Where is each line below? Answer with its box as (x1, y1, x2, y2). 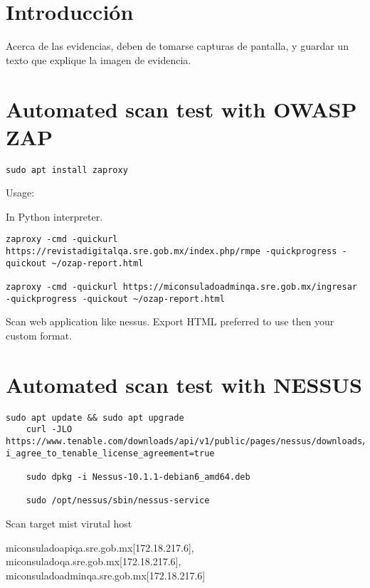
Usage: (6, 185, 35, 200)
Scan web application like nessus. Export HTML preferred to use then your (6, 314, 334, 329)
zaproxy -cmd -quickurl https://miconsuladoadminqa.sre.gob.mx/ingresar (6, 282, 357, 293)
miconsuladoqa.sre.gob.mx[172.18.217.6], (6, 554, 181, 569)
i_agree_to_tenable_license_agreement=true (6, 448, 215, 458)
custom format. (6, 328, 73, 342)
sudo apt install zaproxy (6, 164, 128, 175)
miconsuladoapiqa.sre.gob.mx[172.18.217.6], (6, 540, 194, 555)
